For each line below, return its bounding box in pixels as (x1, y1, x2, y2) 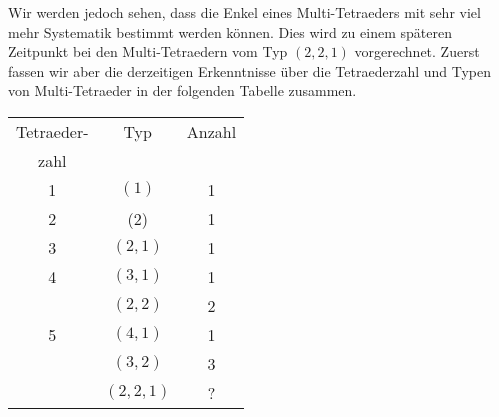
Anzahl (186, 119, 237, 143)
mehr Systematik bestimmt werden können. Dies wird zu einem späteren (8, 21, 452, 42)
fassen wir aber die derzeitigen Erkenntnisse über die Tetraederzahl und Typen (8, 60, 492, 81)
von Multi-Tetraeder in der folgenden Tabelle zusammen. (8, 80, 357, 101)
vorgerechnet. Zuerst (354, 41, 480, 62)
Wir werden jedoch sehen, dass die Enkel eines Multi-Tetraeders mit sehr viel (8, 2, 481, 22)
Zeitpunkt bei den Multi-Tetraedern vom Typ (8, 41, 288, 62)
